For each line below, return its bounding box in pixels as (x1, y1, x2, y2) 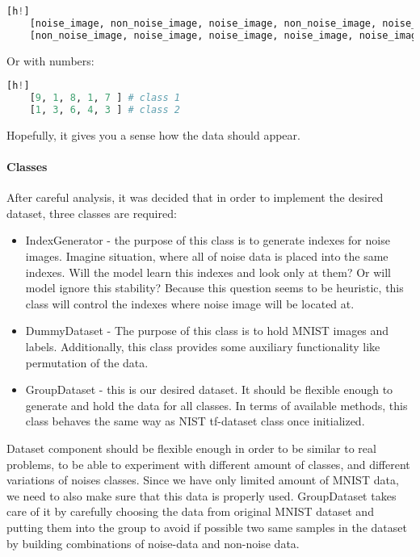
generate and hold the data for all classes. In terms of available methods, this (25, 396, 408, 413)
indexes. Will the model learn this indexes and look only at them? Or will (25, 263, 392, 280)
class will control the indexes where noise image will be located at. (25, 295, 355, 312)
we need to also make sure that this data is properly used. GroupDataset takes (6, 487, 397, 504)
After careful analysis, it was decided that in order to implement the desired (6, 189, 384, 206)
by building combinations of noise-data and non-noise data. (6, 534, 300, 551)
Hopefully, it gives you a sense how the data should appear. (6, 126, 300, 143)
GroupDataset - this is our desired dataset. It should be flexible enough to (25, 381, 393, 398)
